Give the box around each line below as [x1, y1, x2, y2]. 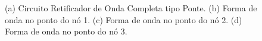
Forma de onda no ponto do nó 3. [5, 25, 127, 37]
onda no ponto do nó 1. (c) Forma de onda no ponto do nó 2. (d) [5, 13, 242, 26]
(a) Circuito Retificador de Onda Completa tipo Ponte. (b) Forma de [5, 2, 257, 14]
